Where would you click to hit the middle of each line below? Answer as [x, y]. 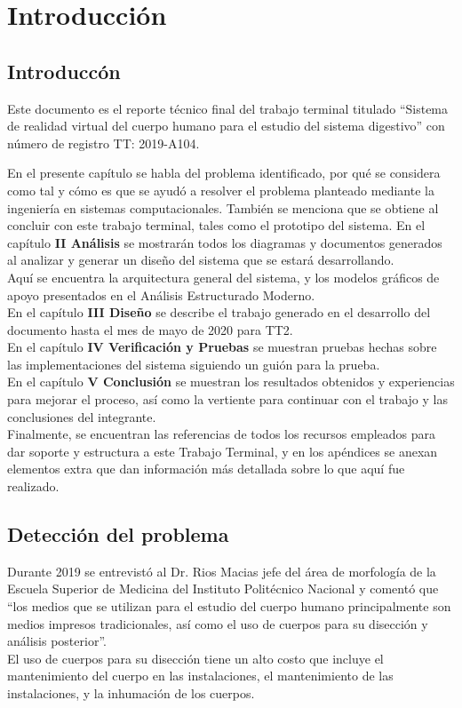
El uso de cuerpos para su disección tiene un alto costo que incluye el [195, 658]
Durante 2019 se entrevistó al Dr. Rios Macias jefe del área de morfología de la [222, 571]
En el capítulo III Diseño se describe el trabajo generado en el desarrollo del [219, 312]
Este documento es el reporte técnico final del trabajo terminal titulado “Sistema [228, 108]
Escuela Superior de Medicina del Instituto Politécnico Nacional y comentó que [223, 589]
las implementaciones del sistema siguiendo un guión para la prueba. [194, 364]
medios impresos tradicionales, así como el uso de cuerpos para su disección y [218, 623]
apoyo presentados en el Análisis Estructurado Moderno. [161, 294]
